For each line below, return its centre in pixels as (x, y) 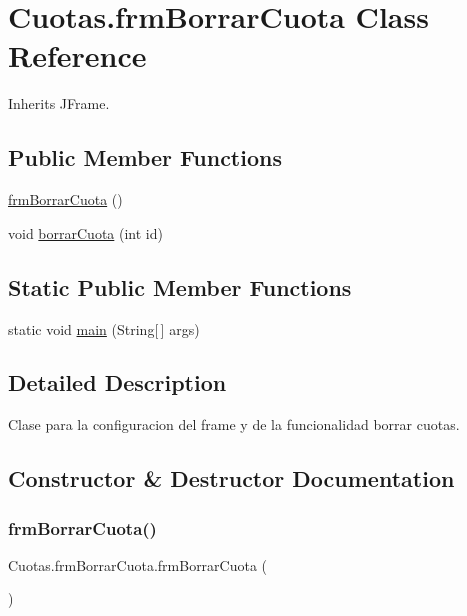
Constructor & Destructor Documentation (231, 478)
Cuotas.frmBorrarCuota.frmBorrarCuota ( (138, 564)
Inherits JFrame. (59, 103)
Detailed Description (117, 382)
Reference (77, 55)
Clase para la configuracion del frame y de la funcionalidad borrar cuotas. (234, 424)
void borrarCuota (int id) (85, 232)
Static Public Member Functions (180, 286)
